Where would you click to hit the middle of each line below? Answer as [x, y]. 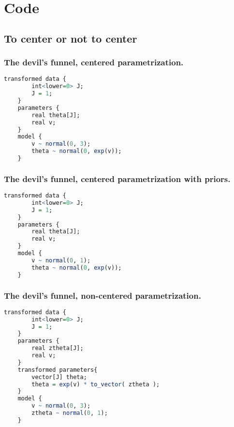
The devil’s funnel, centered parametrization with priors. [117, 178]
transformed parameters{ [58, 370]
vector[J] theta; [59, 377]
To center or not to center [71, 38]
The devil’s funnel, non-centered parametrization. [102, 295]
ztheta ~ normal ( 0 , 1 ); [70, 413]
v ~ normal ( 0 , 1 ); [61, 260]
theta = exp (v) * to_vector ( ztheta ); [96, 384]
